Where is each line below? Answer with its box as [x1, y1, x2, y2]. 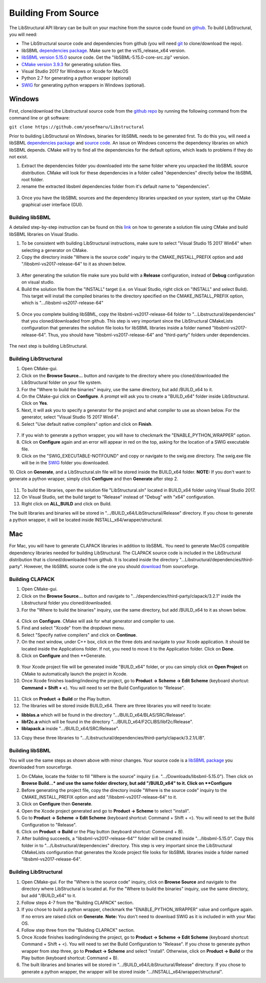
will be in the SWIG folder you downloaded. [21, 460, 109, 466]
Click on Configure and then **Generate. [21, 653, 106, 658]
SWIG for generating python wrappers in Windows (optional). [21, 82, 146, 88]
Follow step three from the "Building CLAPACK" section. [21, 927, 135, 933]
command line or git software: [9, 115, 70, 121]
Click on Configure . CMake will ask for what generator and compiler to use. [21, 618, 175, 624]
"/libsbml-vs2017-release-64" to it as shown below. [21, 261, 126, 267]
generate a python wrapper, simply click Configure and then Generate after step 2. [9, 476, 178, 482]
